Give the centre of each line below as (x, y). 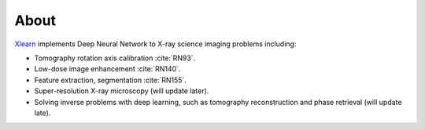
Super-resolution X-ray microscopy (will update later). (122, 91)
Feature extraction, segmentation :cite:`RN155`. (110, 80)
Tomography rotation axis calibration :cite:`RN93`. (115, 58)
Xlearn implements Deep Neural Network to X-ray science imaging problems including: (155, 44)
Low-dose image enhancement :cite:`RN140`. (107, 69)
